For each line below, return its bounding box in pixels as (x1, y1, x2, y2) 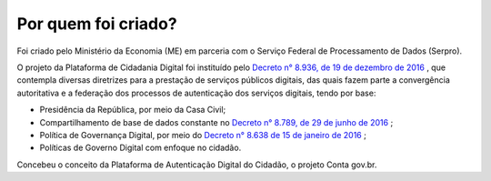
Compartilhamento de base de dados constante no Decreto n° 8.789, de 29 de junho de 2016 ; (39, 116, 394, 127)
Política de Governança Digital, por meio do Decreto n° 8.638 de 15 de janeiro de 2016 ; (39, 129, 367, 140)
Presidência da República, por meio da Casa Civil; (39, 105, 226, 116)
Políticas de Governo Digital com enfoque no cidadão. (39, 142, 242, 154)
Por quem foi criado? (16, 14, 177, 34)
